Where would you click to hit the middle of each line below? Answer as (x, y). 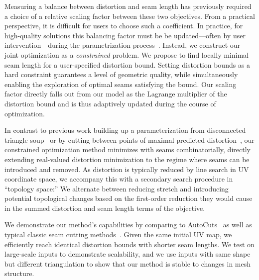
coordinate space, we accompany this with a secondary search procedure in (119, 179)
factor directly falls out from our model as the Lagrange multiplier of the (116, 94)
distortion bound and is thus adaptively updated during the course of (110, 103)
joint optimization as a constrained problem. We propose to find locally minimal (127, 54)
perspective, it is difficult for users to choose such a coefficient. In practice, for (124, 26)
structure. (19, 273)
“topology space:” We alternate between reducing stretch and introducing (117, 188)
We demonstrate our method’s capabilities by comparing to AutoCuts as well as (128, 225)
